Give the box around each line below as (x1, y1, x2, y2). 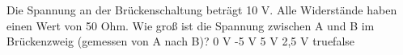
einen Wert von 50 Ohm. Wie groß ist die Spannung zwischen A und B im (6, 17, 375, 33)
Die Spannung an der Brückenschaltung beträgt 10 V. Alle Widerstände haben (6, 2, 397, 18)
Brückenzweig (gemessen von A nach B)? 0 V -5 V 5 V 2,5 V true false (6, 33, 355, 49)
